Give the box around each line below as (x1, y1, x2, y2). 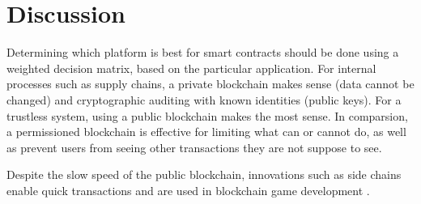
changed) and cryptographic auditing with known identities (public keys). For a (6, 91, 402, 108)
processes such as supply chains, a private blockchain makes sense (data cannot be (6, 75, 415, 92)
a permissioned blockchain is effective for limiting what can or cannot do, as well (6, 123, 406, 140)
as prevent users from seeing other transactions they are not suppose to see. (6, 138, 382, 155)
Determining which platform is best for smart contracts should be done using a (6, 44, 399, 61)
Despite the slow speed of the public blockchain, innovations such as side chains (6, 166, 402, 183)
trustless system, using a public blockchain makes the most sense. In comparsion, (6, 107, 408, 124)
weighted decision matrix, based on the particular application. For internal (6, 59, 376, 76)
